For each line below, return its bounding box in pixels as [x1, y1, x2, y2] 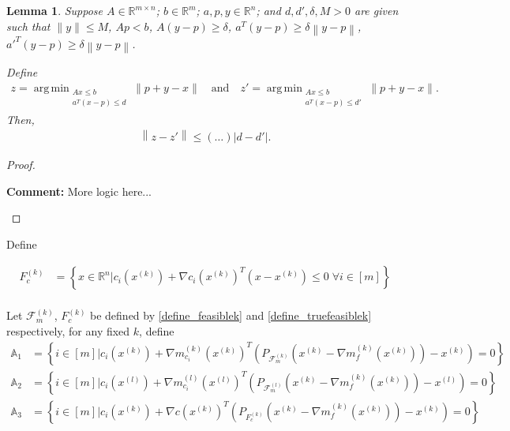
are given [354, 2, 399, 18]
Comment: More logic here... [6, 182, 152, 199]
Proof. [6, 156, 36, 172]
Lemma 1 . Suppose [6, 2, 103, 18]
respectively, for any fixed [6, 322, 130, 339]
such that [6, 17, 51, 34]
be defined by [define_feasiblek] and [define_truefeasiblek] [90, 307, 372, 324]
